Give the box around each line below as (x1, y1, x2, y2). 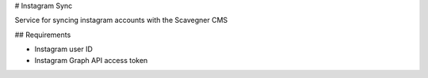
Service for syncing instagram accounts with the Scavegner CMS (14, 16, 228, 25)
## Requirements (14, 30, 71, 39)
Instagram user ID (34, 44, 93, 54)
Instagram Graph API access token (34, 55, 148, 65)
